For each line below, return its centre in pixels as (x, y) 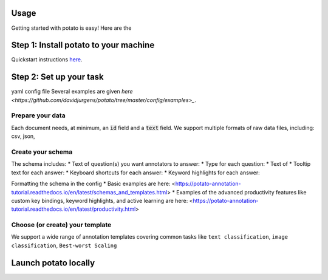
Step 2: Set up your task (58, 77)
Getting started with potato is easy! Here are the (71, 28)
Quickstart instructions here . (47, 60)
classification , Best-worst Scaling (64, 245)
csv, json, (23, 136)
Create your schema (42, 152)
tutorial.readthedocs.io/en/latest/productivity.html (73, 209)
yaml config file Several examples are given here (72, 92)
